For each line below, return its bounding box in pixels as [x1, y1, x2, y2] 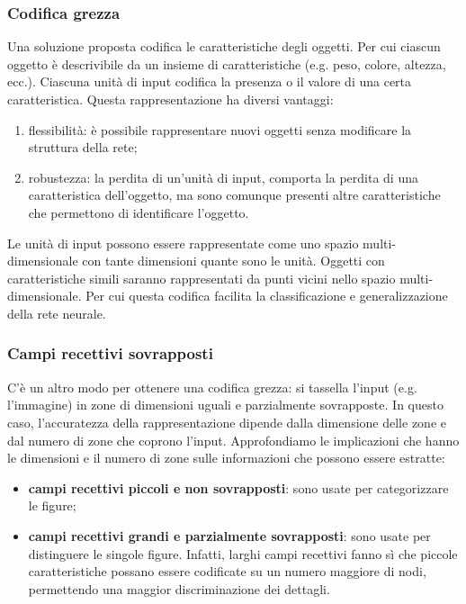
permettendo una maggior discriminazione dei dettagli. [28, 579, 330, 598]
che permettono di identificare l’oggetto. [28, 203, 249, 221]
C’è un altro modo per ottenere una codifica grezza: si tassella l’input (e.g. [7, 377, 417, 396]
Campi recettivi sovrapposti [7, 342, 213, 365]
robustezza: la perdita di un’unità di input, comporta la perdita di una [28, 167, 418, 186]
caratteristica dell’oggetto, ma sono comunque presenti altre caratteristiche [28, 185, 441, 204]
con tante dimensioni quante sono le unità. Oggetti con [82, 251, 385, 270]
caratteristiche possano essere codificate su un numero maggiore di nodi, [28, 562, 426, 581]
